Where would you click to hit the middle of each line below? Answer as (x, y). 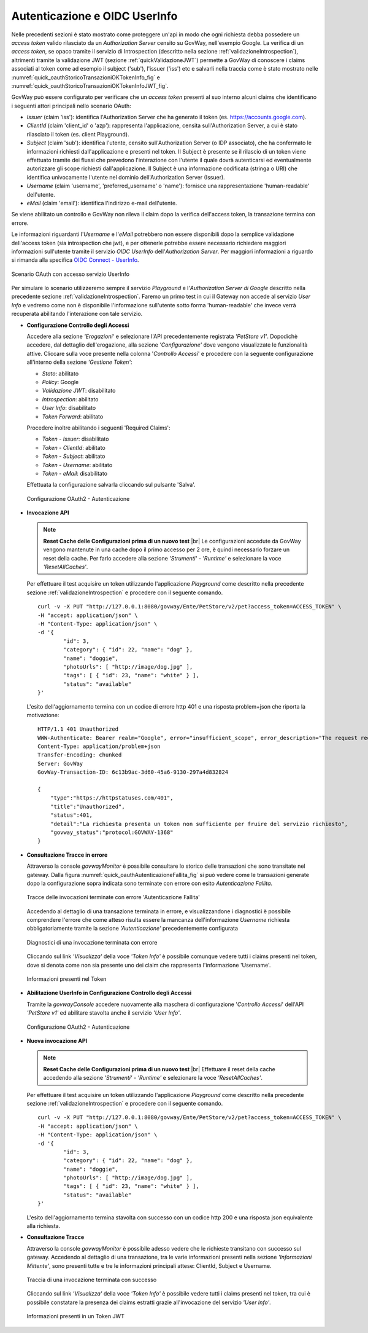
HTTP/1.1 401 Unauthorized (78, 729)
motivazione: (43, 715)
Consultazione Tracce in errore (67, 855)
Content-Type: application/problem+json (99, 746)
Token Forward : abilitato (73, 416)
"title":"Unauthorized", (87, 806)
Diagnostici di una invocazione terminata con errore (92, 942)
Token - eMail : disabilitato (75, 473)
